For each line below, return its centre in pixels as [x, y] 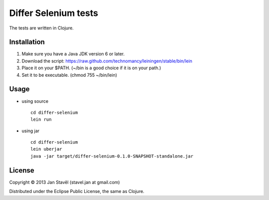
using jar [31, 131]
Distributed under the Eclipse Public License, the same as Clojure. [77, 192]
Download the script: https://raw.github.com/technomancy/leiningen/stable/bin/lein [107, 61]
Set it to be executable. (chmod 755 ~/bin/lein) [69, 75]
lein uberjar [46, 149]
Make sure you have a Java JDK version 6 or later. [73, 54]
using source [35, 101]
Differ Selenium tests [54, 13]
